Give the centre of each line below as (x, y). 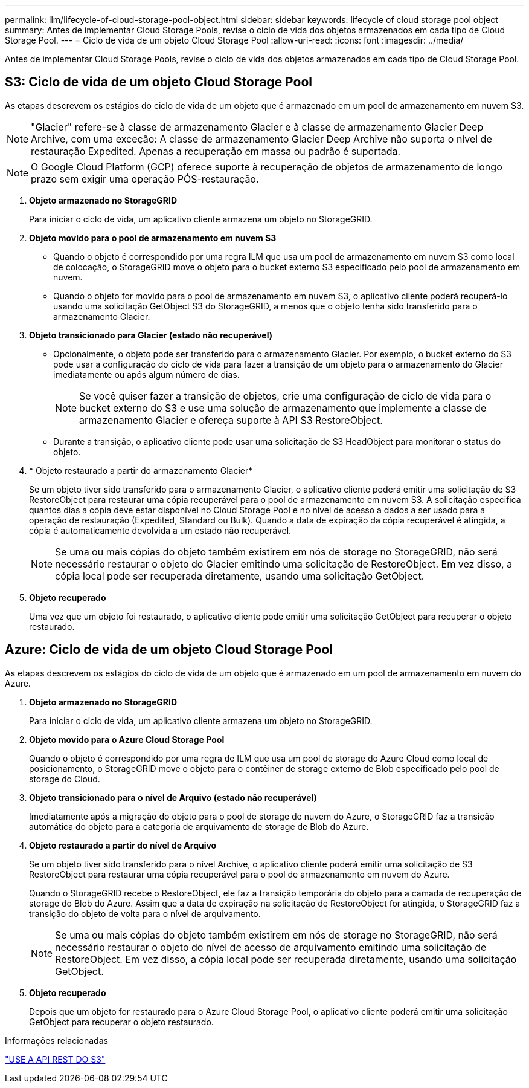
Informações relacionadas (56, 1040)
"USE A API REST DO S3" (55, 1059)
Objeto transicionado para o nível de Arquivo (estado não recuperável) (173, 797)
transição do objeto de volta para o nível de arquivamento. (145, 913)
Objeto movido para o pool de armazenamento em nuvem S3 (153, 238)
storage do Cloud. (65, 779)
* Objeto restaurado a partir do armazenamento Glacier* (141, 470)
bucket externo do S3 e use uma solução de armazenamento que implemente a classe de (283, 408)
